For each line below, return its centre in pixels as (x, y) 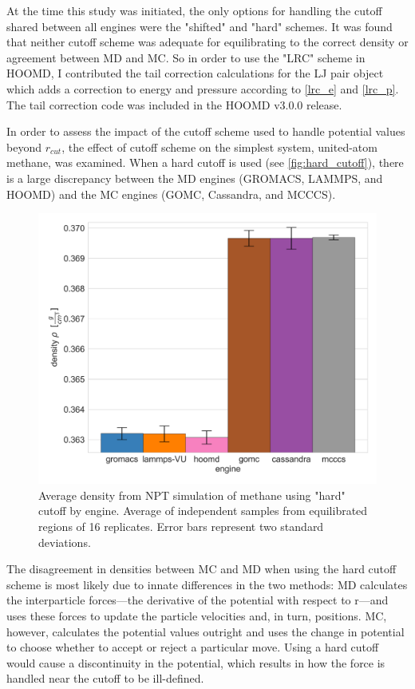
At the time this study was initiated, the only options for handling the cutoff (194, 10)
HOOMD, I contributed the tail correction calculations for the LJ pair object (195, 73)
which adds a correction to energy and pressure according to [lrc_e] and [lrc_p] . (203, 88)
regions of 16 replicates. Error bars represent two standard (181, 527)
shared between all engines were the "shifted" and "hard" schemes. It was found (200, 26)
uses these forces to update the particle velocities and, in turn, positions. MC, (197, 615)
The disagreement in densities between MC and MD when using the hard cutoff (202, 569)
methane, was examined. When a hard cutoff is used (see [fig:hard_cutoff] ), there (205, 162)
